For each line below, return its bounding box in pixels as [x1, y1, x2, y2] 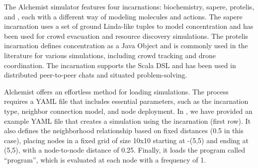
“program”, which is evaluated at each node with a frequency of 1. [4, 154, 206, 165]
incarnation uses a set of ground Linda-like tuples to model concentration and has [4, 21, 254, 31]
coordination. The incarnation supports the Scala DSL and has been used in [4, 60, 236, 70]
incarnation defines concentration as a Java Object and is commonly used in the [4, 40, 248, 51]
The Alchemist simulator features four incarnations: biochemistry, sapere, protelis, [4, 1, 255, 11]
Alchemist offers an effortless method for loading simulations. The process [4, 86, 229, 96]
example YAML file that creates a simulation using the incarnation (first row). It [4, 115, 251, 126]
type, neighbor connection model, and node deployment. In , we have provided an [4, 105, 253, 116]
